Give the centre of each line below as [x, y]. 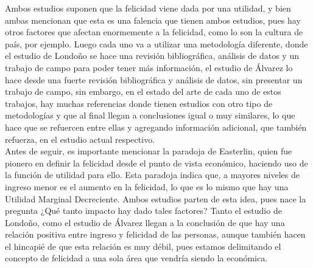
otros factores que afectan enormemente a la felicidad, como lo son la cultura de [154, 32]
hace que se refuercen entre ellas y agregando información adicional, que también [156, 127]
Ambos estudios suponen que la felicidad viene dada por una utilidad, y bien [148, 8]
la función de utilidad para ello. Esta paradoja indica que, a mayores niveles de [152, 175]
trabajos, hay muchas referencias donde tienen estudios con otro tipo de [139, 103]
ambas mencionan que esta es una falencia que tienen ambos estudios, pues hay [153, 20]
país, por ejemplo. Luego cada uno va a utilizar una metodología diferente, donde [156, 43]
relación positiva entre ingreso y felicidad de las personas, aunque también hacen [155, 234]
